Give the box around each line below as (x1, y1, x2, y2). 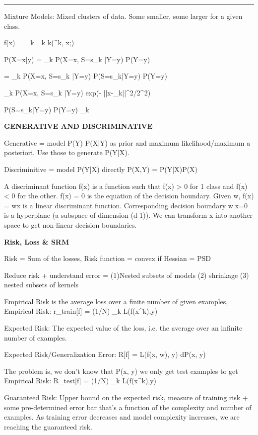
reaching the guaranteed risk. (4, 421, 92, 432)
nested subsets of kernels (4, 279, 79, 290)
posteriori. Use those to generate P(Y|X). (4, 147, 129, 158)
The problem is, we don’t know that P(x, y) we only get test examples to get (4, 365, 238, 376)
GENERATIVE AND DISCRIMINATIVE (4, 121, 153, 131)
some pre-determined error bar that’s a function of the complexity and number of (4, 402, 252, 412)
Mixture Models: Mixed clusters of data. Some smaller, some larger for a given (4, 11, 243, 21)
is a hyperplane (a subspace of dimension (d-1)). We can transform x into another (4, 210, 253, 220)
